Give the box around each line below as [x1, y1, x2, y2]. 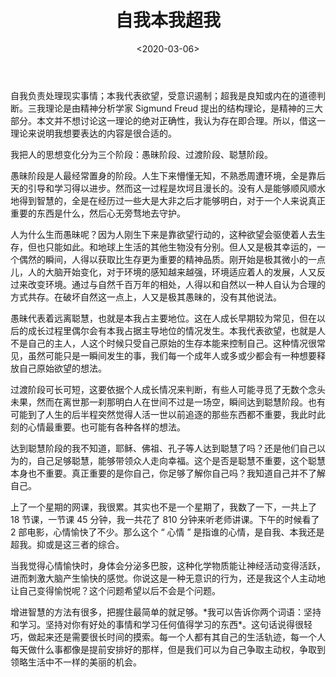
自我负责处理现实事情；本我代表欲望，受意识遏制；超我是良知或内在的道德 [10, 89, 317, 101]
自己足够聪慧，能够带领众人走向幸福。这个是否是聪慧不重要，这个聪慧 [36, 454, 326, 466]
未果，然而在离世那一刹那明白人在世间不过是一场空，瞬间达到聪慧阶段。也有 [10, 396, 326, 408]
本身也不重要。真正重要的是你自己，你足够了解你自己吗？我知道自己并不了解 [10, 467, 326, 479]
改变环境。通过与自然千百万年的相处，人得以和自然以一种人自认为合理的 [27, 278, 326, 290]
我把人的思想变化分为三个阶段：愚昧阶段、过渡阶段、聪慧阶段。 [10, 148, 273, 160]
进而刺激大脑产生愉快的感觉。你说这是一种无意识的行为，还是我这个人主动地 [10, 572, 326, 584]
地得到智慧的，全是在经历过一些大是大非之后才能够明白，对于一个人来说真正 [10, 194, 326, 206]
